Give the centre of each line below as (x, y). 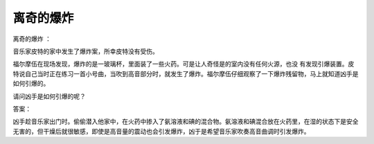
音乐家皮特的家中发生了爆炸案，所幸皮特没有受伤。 (86, 51)
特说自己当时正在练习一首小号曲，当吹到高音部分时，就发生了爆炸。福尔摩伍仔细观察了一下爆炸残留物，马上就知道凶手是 (186, 73)
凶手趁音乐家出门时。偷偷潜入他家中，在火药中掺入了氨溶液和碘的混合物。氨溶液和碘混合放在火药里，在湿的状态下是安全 (186, 122)
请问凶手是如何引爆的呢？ (49, 96)
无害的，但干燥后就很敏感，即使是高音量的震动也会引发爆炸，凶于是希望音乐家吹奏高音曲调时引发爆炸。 (161, 131)
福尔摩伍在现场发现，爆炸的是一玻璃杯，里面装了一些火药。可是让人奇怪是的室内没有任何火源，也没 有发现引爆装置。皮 (184, 64)
